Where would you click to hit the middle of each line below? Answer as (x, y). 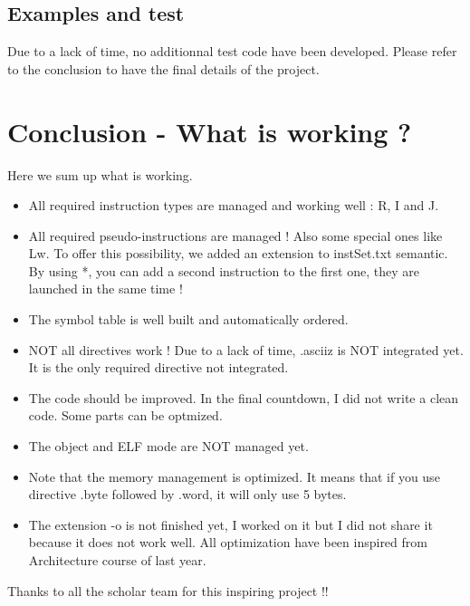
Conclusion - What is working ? (210, 131)
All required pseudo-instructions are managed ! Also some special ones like (235, 235)
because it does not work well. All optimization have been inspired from (228, 542)
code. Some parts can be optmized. (125, 415)
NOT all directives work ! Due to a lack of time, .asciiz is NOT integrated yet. (246, 349)
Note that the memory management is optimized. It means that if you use (234, 476)
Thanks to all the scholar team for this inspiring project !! (168, 590)
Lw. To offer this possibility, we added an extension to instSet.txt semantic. (238, 253)
